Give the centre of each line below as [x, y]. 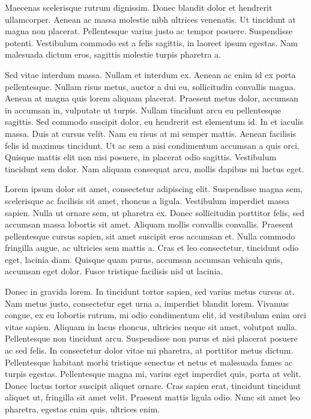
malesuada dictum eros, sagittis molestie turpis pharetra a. [113, 54]
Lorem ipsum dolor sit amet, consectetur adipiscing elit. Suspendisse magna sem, [154, 189]
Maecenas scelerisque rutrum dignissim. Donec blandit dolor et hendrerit [139, 7]
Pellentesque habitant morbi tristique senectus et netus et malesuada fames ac [149, 362]
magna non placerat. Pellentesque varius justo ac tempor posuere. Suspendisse [149, 31]
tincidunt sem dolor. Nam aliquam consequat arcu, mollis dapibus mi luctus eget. [155, 168]
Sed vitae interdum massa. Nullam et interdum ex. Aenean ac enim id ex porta [150, 74]
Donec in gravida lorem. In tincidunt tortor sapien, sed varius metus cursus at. [150, 291]
